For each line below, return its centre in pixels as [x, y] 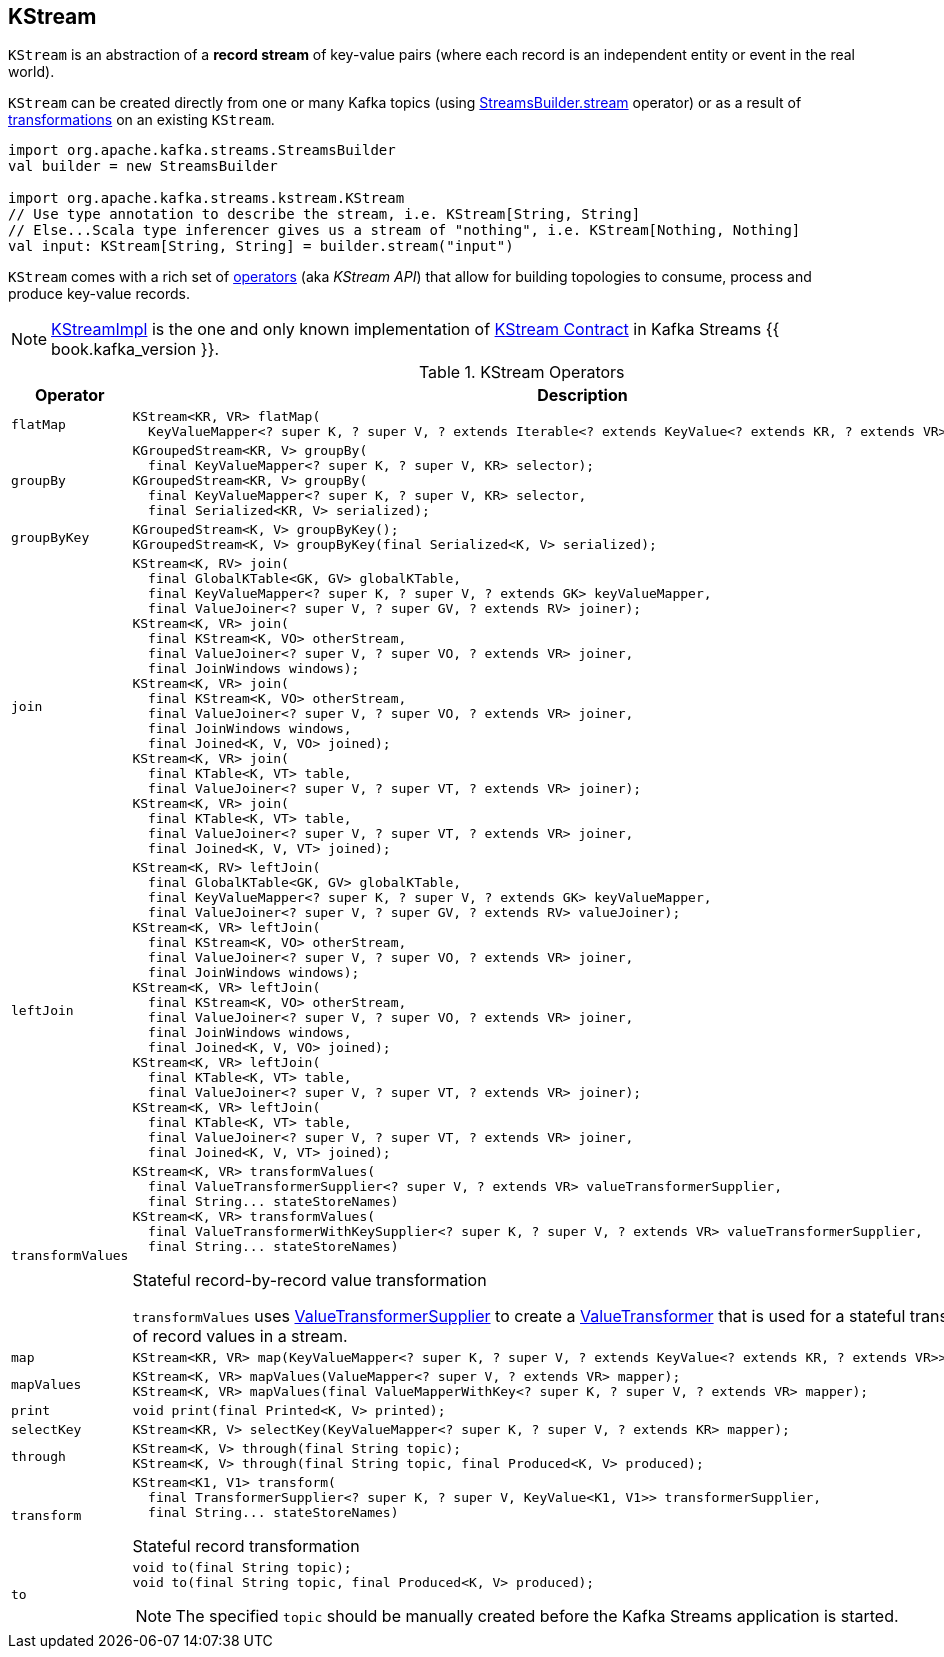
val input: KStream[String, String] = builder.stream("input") [261, 246]
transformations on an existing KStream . [141, 120]
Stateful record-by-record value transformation [309, 1280]
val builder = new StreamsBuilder [143, 166]
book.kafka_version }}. [135, 349]
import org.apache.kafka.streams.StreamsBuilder [202, 150]
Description [582, 395]
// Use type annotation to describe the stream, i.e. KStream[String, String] [324, 214]
